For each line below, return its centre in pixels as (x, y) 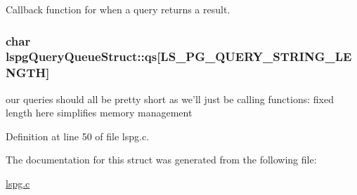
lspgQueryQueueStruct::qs (82, 56)
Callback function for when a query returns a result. (118, 9)
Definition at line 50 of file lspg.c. (78, 136)
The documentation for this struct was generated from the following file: (161, 160)
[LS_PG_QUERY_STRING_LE (254, 56)
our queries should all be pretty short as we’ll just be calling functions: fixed (170, 99)
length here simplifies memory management (99, 113)
